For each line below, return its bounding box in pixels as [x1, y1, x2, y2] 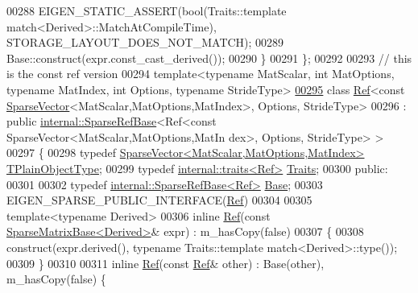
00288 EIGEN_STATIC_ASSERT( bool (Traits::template [6, 2, 287, 19]
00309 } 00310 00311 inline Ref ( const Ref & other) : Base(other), [6, 254, 325, 271]
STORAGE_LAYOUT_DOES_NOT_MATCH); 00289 [6, 34, 284, 51]
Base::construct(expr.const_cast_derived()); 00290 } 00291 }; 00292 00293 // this [6, 49, 412, 66]
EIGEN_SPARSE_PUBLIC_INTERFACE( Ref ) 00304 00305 [6, 192, 312, 208]
